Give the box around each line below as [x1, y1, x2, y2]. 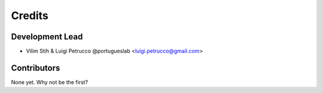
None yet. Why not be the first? [11, 78, 89, 86]
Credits [11, 9, 49, 22]
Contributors [11, 63, 60, 73]
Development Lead [11, 32, 83, 42]
